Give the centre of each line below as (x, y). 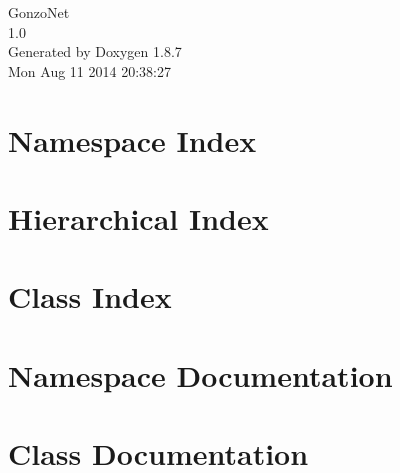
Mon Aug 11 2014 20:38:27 (89, 70)
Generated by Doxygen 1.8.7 (95, 51)
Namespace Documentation (200, 374)
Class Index (90, 296)
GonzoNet (39, 12)
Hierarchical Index (138, 217)
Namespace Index (132, 139)
